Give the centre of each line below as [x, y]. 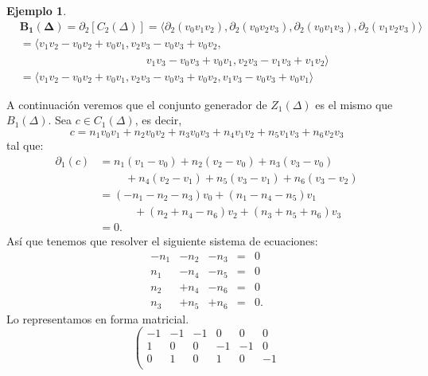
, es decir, [158, 120]
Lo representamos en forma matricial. [98, 318]
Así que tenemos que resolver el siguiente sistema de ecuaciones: [162, 241]
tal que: [25, 145]
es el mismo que [354, 104]
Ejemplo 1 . [37, 10]
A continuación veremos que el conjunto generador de [137, 104]
